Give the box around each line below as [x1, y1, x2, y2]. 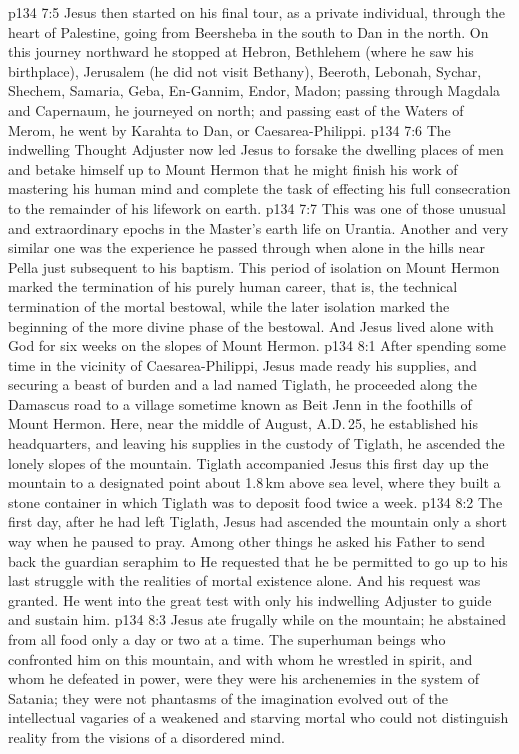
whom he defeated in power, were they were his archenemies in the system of [8, 668, 479, 689]
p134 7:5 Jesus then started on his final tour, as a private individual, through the [8, 2, 506, 22]
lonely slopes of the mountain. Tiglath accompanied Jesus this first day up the [8, 452, 489, 473]
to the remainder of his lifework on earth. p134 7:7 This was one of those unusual [8, 197, 506, 218]
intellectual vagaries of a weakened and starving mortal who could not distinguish [8, 707, 509, 728]
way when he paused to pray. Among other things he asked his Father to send [8, 531, 486, 552]
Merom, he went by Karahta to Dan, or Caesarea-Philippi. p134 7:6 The [8, 119, 451, 140]
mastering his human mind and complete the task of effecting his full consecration [8, 178, 511, 199]
